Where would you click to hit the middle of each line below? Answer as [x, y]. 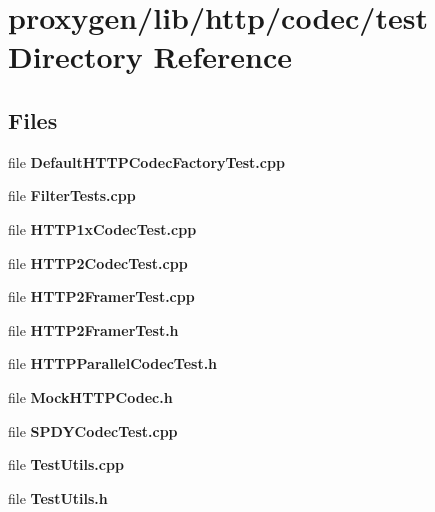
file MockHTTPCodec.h [90, 396]
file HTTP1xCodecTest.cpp [102, 228]
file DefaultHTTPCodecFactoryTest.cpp [146, 161]
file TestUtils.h [58, 497]
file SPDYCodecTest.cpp [93, 430]
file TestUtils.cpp [66, 464]
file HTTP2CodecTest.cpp [98, 262]
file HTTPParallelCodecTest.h [113, 363]
